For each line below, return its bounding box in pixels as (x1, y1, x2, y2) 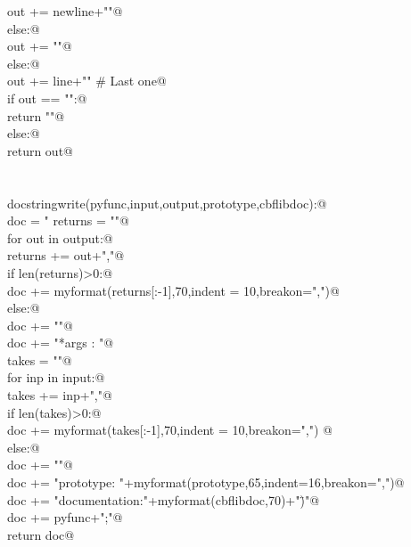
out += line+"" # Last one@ (7, 71, 167, 90)
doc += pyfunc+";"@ (7, 508, 123, 527)
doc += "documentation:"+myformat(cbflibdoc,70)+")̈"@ (7, 490, 320, 509)
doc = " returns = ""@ (7, 211, 129, 230)
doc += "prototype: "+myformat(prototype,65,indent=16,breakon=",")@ (7, 473, 405, 492)
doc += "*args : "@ (7, 333, 114, 352)
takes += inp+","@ (7, 386, 112, 404)
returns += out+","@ (7, 246, 125, 265)
